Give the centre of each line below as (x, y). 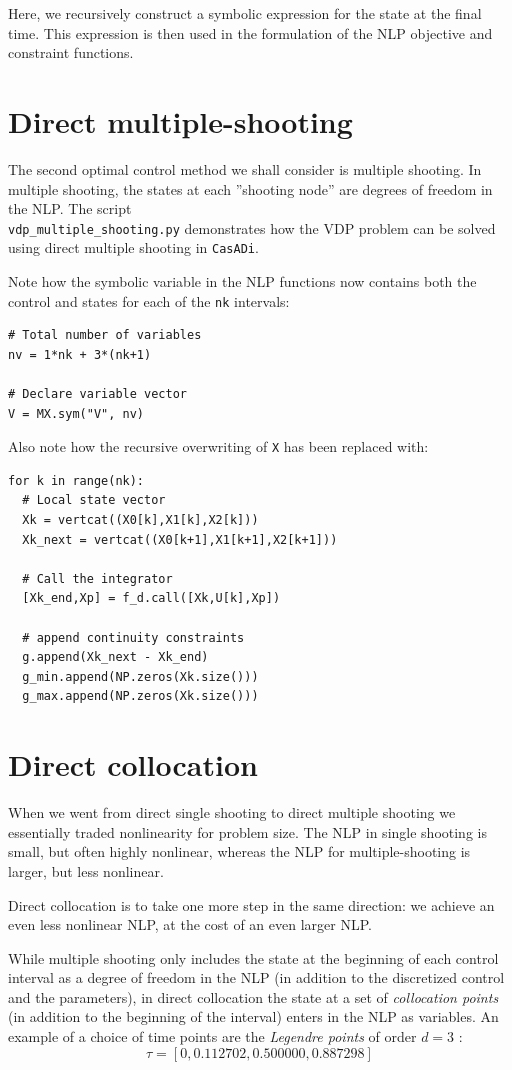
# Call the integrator (97, 578)
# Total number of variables (105, 335)
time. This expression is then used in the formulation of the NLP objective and (250, 32)
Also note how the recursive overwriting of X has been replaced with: (218, 446)
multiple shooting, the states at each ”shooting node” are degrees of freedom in (250, 188)
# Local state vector (94, 500)
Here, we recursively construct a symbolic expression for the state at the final (245, 13)
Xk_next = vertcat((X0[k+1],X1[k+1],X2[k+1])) (180, 539)
